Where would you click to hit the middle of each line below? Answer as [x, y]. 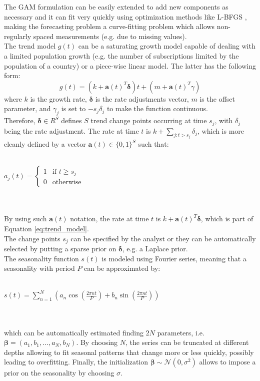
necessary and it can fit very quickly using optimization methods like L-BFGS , [125, 16]
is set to [73, 108]
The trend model [30, 46]
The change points [32, 238]
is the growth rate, [58, 98]
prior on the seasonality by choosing [59, 373]
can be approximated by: [122, 268]
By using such [25, 219]
